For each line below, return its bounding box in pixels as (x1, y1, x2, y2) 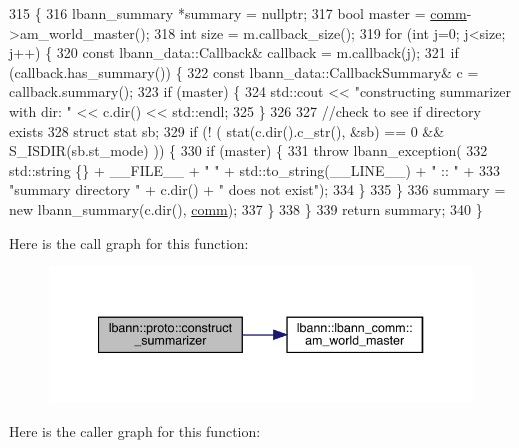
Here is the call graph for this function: (9, 232, 249, 253)
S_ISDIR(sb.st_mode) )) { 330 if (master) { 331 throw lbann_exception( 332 (9, 140, 488, 161)
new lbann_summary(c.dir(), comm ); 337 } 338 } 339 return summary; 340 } (9, 198, 483, 219)
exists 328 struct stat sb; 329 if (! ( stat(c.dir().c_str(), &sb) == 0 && (9, 120, 445, 141)
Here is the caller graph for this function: (9, 421, 261, 442)
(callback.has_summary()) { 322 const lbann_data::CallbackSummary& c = (9, 61, 479, 82)
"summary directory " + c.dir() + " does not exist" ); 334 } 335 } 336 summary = (9, 179, 506, 200)
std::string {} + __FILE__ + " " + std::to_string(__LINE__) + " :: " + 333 (9, 159, 500, 180)
